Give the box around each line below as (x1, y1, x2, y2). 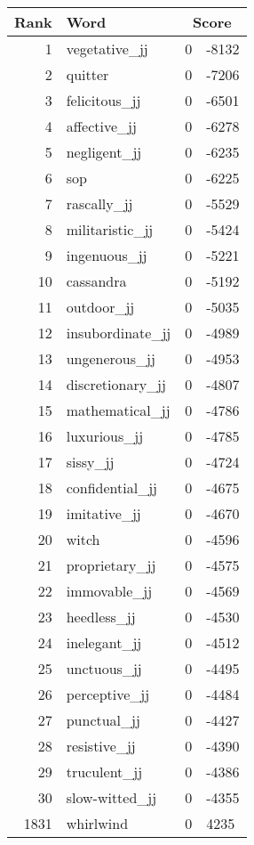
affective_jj (66, 116, 137, 136)
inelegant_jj (66, 632, 142, 653)
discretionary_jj (66, 374, 166, 394)
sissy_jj (66, 451, 115, 472)
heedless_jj (66, 606, 136, 627)
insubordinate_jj (66, 322, 171, 343)
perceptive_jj (66, 684, 150, 704)
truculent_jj (66, 761, 143, 782)
